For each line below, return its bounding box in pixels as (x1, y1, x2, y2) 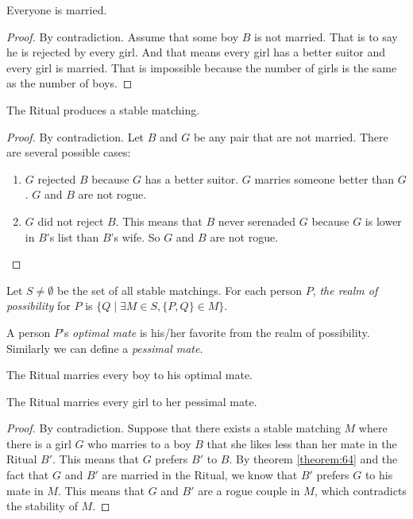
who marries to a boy (87, 435, 191, 451)
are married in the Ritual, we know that (102, 467, 298, 483)
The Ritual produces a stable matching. (6, 101, 200, 118)
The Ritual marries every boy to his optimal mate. (6, 366, 253, 383)
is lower (365, 212, 402, 229)
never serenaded (218, 212, 296, 229)
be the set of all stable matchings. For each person (56, 281, 303, 298)
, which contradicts (314, 482, 407, 498)
